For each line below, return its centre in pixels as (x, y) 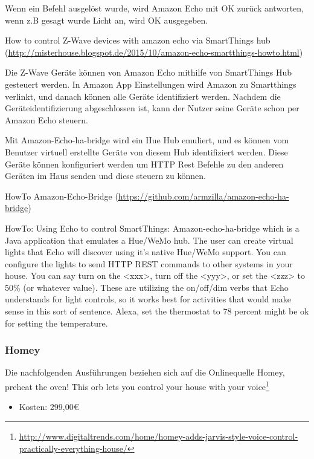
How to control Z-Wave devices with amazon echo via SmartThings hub (138, 40)
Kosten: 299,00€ (49, 407)
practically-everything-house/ (73, 448)
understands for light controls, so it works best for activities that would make (148, 299)
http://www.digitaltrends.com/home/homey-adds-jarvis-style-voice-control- (159, 436)
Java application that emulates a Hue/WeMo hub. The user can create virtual (149, 240)
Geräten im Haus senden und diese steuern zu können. (105, 176)
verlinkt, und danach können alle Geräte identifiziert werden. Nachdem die (143, 96)
